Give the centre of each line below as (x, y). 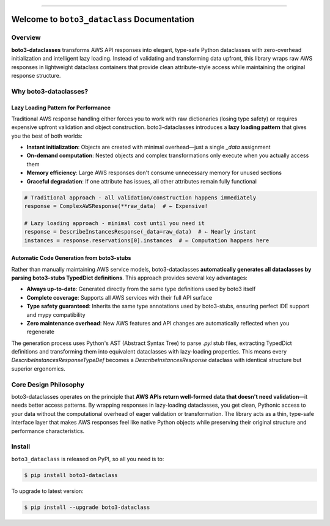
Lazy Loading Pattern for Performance (61, 108)
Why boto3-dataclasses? (50, 91)
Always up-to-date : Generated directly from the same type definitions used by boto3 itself (141, 289)
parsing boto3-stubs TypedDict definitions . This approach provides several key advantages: (129, 278)
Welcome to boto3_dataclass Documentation (103, 19)
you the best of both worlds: (47, 136)
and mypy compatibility (56, 314)
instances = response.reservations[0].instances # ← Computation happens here (147, 240)
